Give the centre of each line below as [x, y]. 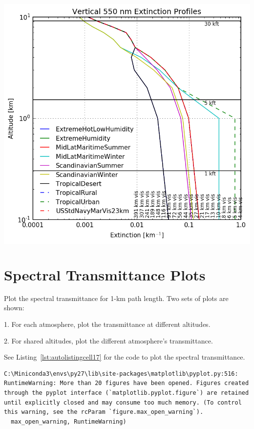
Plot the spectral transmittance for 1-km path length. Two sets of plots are [116, 298]
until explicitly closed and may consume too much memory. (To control [123, 402]
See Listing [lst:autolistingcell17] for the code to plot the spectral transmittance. [125, 357]
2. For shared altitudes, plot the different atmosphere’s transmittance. [108, 340]
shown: [14, 308]
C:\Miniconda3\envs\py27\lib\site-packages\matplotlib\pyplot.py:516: [121, 374]
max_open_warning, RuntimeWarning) [69, 421]
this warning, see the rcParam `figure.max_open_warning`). [104, 412]
